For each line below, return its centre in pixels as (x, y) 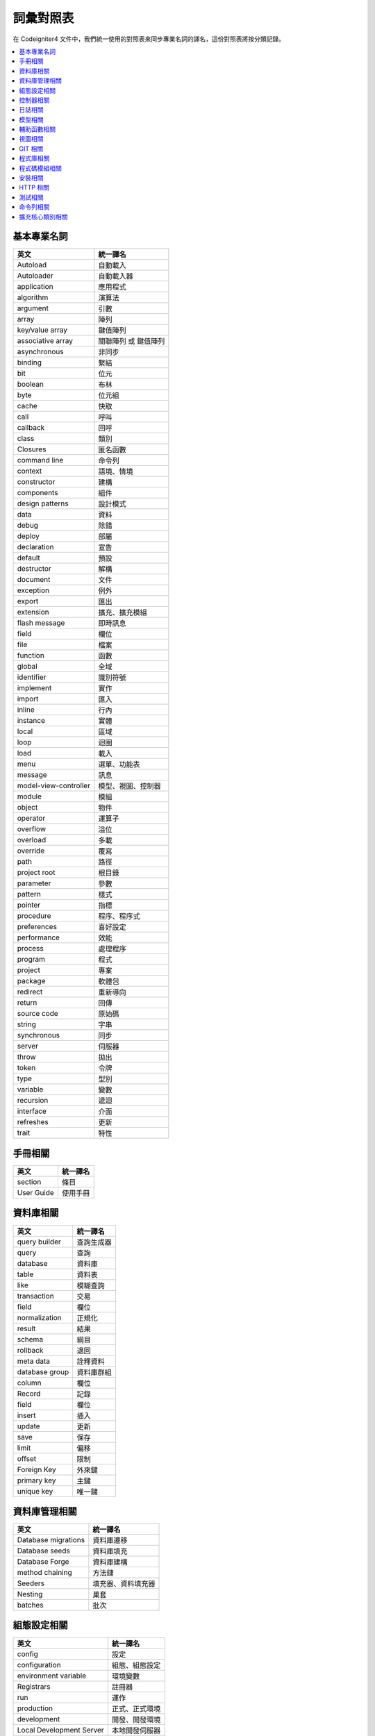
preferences (37, 927)
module (29, 796)
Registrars (34, 1686)
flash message (41, 623)
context (30, 471)
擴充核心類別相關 (43, 217)
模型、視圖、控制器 (130, 786)
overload (32, 840)
